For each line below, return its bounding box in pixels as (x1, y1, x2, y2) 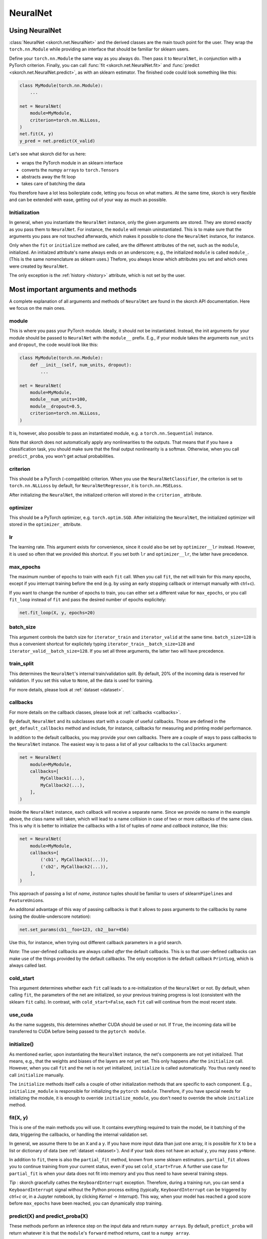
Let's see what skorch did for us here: (9, 151, 87, 157)
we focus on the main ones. (9, 305, 66, 311)
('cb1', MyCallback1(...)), (40, 857, 109, 862)
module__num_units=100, (30, 396, 88, 402)
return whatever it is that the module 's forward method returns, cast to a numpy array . (9, 1230, 190, 1236)
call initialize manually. (9, 1072, 64, 1078)
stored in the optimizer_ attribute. (9, 521, 82, 527)
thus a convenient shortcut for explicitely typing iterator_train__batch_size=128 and (9, 641, 195, 647)
